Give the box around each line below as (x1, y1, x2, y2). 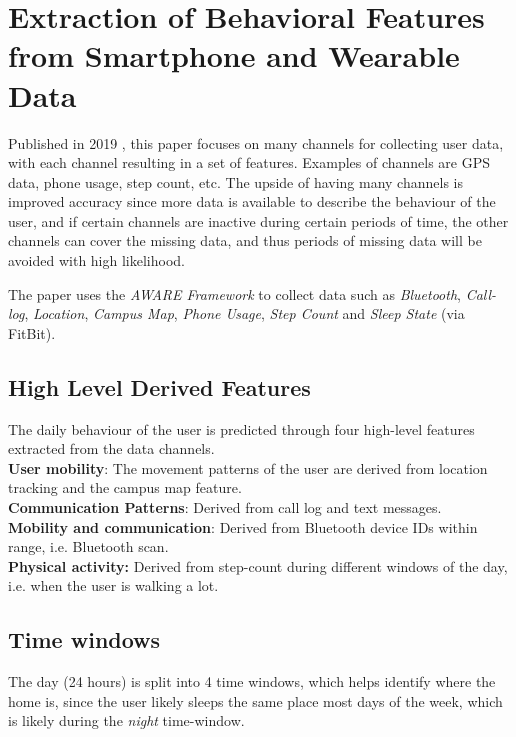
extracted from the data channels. (8, 438, 215, 459)
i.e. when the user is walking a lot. (8, 575, 219, 596)
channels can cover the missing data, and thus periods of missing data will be (8, 230, 482, 251)
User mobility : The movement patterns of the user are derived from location (8, 457, 488, 478)
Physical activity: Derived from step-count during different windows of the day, (8, 555, 508, 576)
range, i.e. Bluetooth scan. (8, 536, 169, 557)
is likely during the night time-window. (8, 710, 245, 731)
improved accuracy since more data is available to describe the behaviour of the (8, 191, 496, 212)
